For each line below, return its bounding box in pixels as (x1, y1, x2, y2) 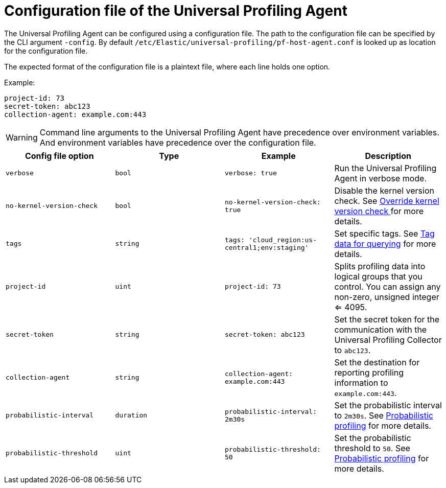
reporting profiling (334, 367, 404, 378)
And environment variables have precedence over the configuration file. (39, 137, 316, 148)
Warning (6, 132, 38, 143)
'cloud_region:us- (248, 236, 317, 244)
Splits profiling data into (334, 261, 426, 271)
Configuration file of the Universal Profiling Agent (4, 2, 347, 19)
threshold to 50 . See (334, 443, 410, 453)
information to (334, 377, 388, 388)
